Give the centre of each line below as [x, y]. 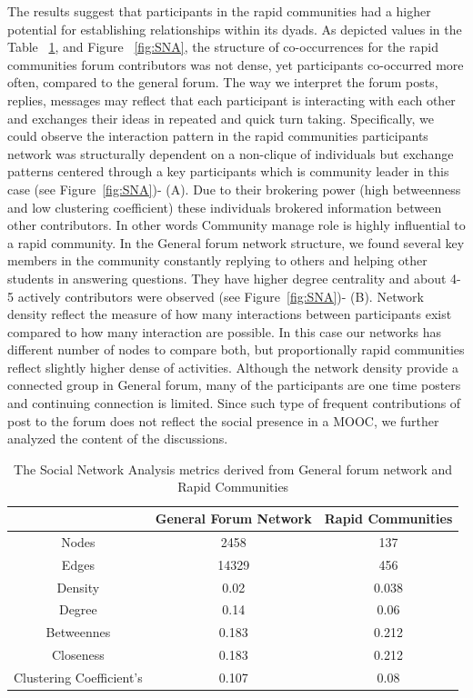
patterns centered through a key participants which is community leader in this [228, 171]
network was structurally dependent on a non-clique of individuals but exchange [231, 153]
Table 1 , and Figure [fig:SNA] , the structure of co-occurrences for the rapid [223, 47]
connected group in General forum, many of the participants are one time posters [234, 385]
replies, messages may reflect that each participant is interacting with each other [231, 100]
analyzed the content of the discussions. [118, 439]
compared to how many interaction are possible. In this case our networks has [225, 331]
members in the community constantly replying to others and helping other [217, 260]
